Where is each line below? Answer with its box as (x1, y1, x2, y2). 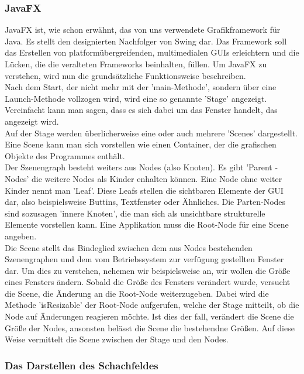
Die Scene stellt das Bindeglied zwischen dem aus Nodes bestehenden (5, 241, 253, 253)
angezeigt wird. (5, 115, 59, 127)
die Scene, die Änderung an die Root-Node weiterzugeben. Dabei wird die (5, 287, 269, 299)
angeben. (5, 229, 37, 242)
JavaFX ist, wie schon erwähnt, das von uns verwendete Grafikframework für (5, 23, 281, 36)
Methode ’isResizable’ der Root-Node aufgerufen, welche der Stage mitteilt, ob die (5, 298, 299, 311)
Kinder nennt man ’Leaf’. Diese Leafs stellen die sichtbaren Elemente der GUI (5, 184, 284, 196)
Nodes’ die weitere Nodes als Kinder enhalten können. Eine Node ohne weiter (5, 172, 282, 184)
